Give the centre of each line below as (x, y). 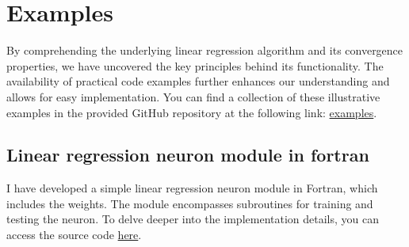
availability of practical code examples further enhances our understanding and (198, 81)
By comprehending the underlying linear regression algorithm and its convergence (205, 50)
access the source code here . (74, 235)
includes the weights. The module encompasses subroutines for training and (190, 203)
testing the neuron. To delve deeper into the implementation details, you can (193, 219)
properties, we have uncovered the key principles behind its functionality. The (195, 65)
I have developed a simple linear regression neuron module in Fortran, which (192, 188)
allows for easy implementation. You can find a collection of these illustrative (193, 96)
